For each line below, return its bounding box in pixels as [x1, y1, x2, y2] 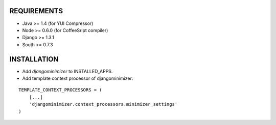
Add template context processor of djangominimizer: [22, 75, 133, 81]
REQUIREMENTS [9, 7, 63, 15]
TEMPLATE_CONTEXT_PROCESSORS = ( [18, 87, 102, 93]
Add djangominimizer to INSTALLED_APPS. [22, 68, 113, 74]
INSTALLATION [9, 55, 59, 64]
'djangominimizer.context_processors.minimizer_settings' [29, 102, 178, 107]
